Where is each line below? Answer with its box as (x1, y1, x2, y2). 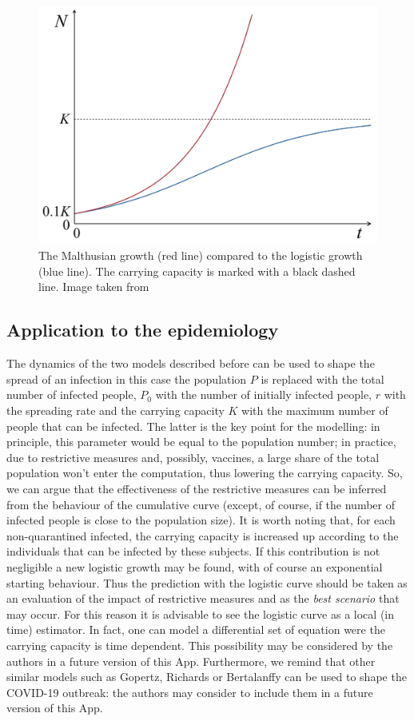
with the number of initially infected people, (155, 386, 372, 403)
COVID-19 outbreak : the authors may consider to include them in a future (6, 683, 373, 700)
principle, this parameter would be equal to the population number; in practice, (6, 433, 396, 450)
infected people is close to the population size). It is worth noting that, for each (6, 512, 396, 528)
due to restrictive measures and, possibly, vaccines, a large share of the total (6, 448, 380, 465)
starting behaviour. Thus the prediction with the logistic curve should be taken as (6, 574, 408, 591)
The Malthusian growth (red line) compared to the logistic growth (38, 247, 363, 264)
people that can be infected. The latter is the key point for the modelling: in (6, 417, 380, 434)
